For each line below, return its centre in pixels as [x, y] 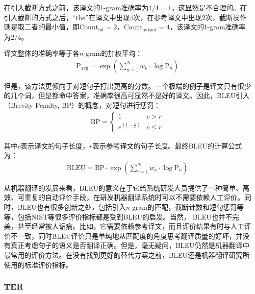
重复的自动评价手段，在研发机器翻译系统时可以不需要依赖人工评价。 [134, 197]
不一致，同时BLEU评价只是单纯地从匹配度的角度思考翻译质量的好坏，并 [127, 235]
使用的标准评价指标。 [38, 264]
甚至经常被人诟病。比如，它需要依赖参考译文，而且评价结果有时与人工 [131, 226]
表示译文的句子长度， [55, 145]
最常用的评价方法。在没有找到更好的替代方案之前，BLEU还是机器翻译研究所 [127, 255]
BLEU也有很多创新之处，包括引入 [72, 207]
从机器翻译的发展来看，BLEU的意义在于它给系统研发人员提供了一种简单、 [123, 187]
